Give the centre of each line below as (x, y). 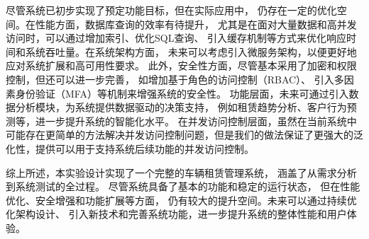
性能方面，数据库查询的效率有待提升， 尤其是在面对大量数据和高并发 (196, 24)
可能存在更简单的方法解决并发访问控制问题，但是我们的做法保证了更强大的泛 (184, 135)
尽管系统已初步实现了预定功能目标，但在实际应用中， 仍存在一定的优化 (171, 10)
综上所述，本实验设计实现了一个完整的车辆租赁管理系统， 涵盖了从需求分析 (181, 172)
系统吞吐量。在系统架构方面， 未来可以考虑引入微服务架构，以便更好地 (191, 51)
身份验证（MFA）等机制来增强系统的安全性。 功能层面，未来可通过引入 (182, 93)
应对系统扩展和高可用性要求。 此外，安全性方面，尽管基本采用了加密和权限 (181, 65)
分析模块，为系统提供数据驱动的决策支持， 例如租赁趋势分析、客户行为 (181, 107)
